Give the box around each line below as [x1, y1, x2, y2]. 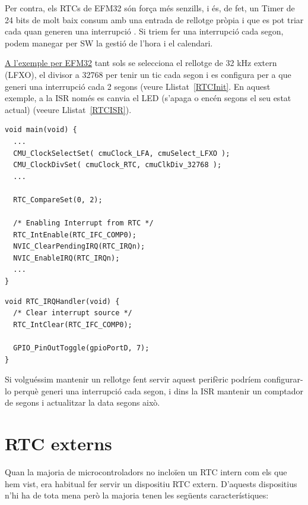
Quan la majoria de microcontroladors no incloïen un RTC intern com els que [5, 466, 287, 478]
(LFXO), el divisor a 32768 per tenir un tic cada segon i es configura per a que [5, 68, 291, 80]
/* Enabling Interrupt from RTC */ [13, 219, 154, 228]
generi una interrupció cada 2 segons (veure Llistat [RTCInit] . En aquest [5, 80, 271, 92]
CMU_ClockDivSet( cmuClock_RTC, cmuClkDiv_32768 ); [13, 161, 222, 170]
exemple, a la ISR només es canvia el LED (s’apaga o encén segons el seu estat [5, 92, 291, 104]
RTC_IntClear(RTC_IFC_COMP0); [13, 320, 132, 329]
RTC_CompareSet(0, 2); [13, 195, 103, 204]
